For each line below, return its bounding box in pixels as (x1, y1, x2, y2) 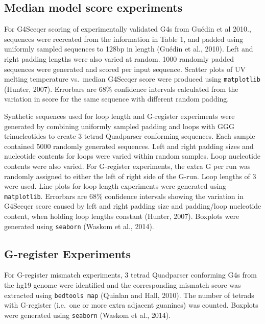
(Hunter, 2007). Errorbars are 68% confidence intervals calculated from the (4, 83, 238, 94)
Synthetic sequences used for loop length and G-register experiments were (4, 111, 235, 121)
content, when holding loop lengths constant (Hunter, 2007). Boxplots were (4, 211, 239, 221)
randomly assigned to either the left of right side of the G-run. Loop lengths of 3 (4, 170, 256, 181)
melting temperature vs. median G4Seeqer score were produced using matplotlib (4, 73, 260, 84)
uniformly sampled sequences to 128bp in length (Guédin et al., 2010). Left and (4, 43, 253, 54)
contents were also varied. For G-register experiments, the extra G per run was (4, 160, 251, 171)
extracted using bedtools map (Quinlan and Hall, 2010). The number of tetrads (4, 289, 254, 300)
